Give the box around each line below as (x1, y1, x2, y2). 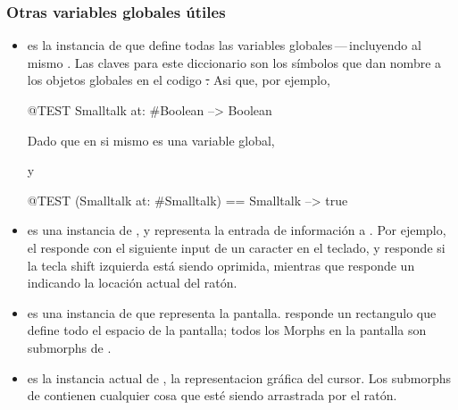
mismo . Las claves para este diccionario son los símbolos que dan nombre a (27, 53, 442, 71)
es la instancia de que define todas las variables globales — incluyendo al (27, 36, 421, 54)
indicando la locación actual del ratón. (27, 273, 237, 292)
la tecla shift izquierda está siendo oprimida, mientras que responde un (27, 255, 415, 274)
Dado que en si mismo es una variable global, (27, 130, 275, 149)
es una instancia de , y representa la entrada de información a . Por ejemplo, (27, 221, 446, 239)
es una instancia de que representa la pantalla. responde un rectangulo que (27, 303, 437, 322)
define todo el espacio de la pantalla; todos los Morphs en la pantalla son (27, 321, 427, 339)
